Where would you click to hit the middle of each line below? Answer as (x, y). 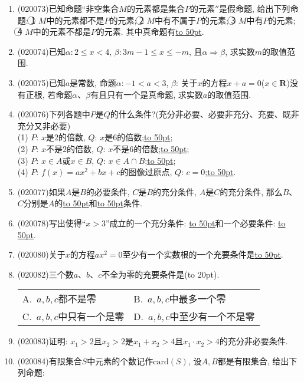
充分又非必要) (44, 125)
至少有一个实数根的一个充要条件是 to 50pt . (203, 254)
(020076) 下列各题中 (54, 114)
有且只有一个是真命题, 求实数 (147, 94)
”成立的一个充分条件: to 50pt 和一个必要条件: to (195, 223)
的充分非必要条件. (254, 341)
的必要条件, (108, 191)
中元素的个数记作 (120, 360)
